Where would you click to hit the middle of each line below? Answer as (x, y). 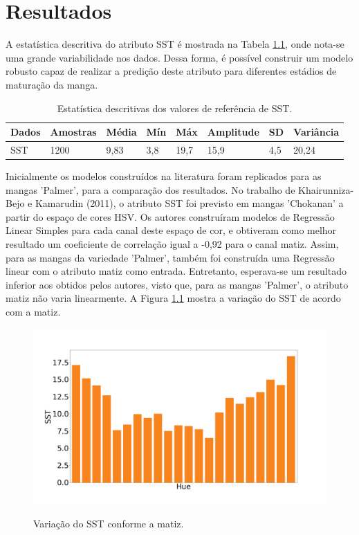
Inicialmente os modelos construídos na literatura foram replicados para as (164, 176)
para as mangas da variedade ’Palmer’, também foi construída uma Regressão (170, 257)
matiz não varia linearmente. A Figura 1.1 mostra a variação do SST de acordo (173, 298)
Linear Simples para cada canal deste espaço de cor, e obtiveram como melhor (171, 230)
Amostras (73, 132)
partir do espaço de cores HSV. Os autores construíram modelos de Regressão (170, 216)
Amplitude (233, 132)
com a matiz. (33, 311)
